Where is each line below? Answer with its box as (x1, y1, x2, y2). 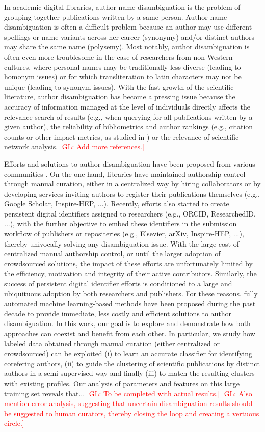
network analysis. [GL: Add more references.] (4, 141, 144, 152)
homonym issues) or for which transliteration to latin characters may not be (4, 71, 242, 82)
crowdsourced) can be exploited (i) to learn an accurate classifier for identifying (4, 348, 252, 359)
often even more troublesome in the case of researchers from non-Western (4, 51, 233, 62)
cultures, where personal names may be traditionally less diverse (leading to (4, 61, 241, 72)
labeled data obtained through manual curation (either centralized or (4, 338, 220, 348)
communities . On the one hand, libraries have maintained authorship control (4, 168, 246, 179)
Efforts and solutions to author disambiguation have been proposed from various (4, 158, 255, 169)
